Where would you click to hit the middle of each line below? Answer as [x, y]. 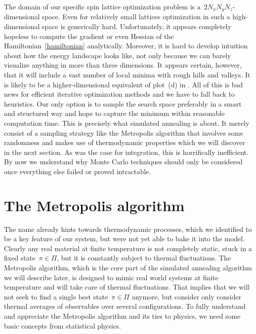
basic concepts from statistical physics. [63, 325]
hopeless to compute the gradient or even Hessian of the [89, 36]
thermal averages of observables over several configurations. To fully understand [125, 306]
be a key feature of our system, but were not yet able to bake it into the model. [125, 239]
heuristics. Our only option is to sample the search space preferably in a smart [123, 103]
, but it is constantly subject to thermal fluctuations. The [144, 258]
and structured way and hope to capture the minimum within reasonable [114, 113]
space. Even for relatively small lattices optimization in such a [136, 17]
